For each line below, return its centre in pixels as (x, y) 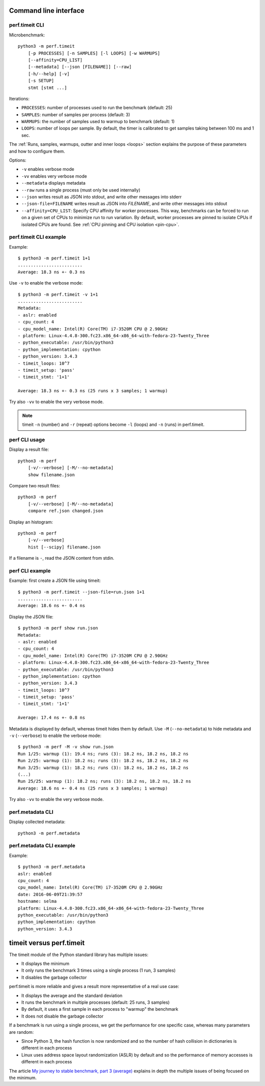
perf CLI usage (27, 440)
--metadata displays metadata (53, 183)
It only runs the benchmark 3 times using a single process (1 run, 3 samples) (99, 970)
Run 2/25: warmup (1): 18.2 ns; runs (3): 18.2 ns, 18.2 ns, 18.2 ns (103, 761)
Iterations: (19, 98)
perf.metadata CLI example (42, 846)
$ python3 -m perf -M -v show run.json (66, 747)
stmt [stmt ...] (47, 88)
